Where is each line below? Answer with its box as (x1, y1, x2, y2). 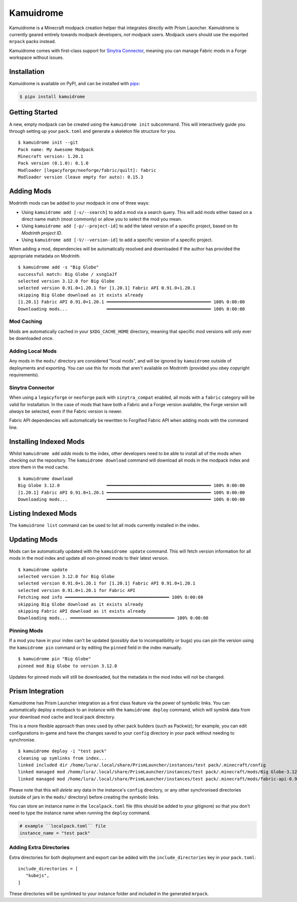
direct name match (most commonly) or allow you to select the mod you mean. (21, 216, 183, 222)
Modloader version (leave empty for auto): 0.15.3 (18, 174, 144, 180)
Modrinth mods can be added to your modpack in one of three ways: (9, 200, 149, 206)
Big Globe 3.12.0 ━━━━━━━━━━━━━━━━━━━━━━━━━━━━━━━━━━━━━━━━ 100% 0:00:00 (18, 483, 245, 488)
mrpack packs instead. (9, 39, 56, 45)
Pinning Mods (9, 627, 43, 634)
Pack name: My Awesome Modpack (18, 147, 94, 152)
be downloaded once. (9, 335, 54, 341)
